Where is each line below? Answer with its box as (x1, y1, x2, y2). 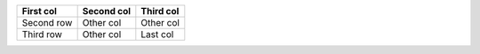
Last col (140, 28, 174, 40)
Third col (140, 5, 180, 17)
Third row (21, 28, 62, 40)
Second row (21, 17, 73, 28)
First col (21, 5, 58, 17)
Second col (82, 5, 132, 17)
